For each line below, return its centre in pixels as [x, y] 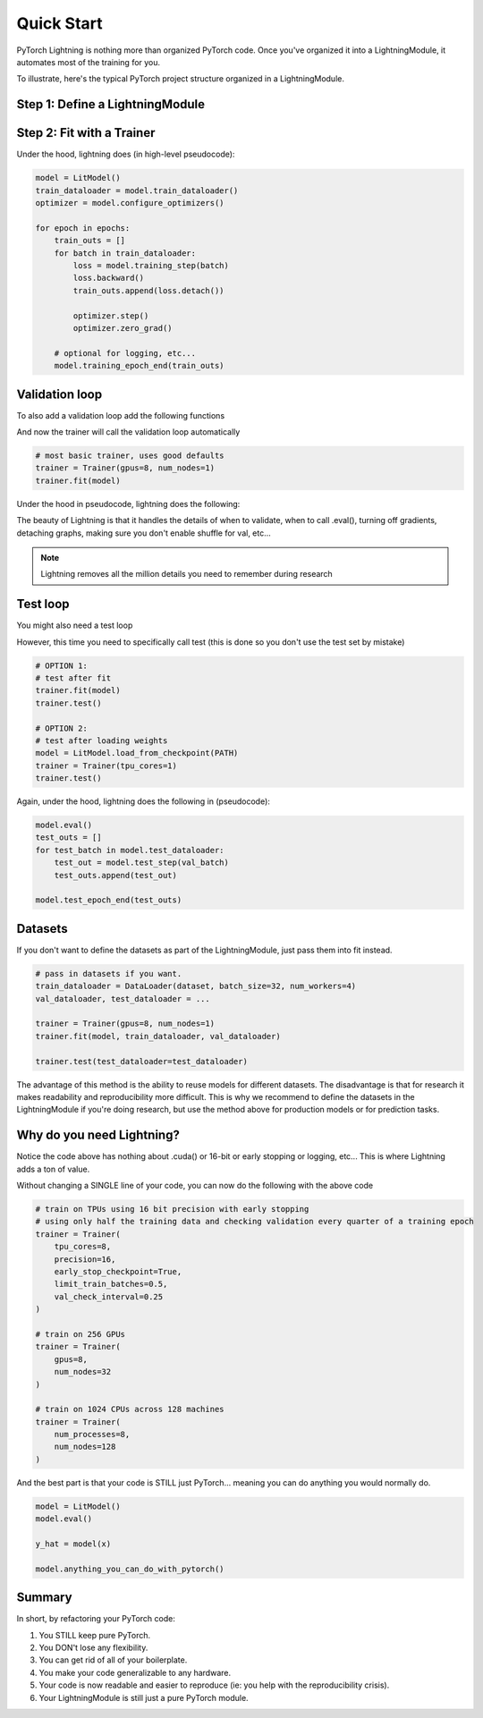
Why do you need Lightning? [98, 1135]
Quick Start [59, 23]
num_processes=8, [92, 1434]
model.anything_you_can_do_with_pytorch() [130, 1569]
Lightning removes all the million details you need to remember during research [186, 574]
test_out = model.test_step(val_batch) [142, 863]
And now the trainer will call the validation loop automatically [128, 432]
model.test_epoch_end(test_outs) [109, 900]
